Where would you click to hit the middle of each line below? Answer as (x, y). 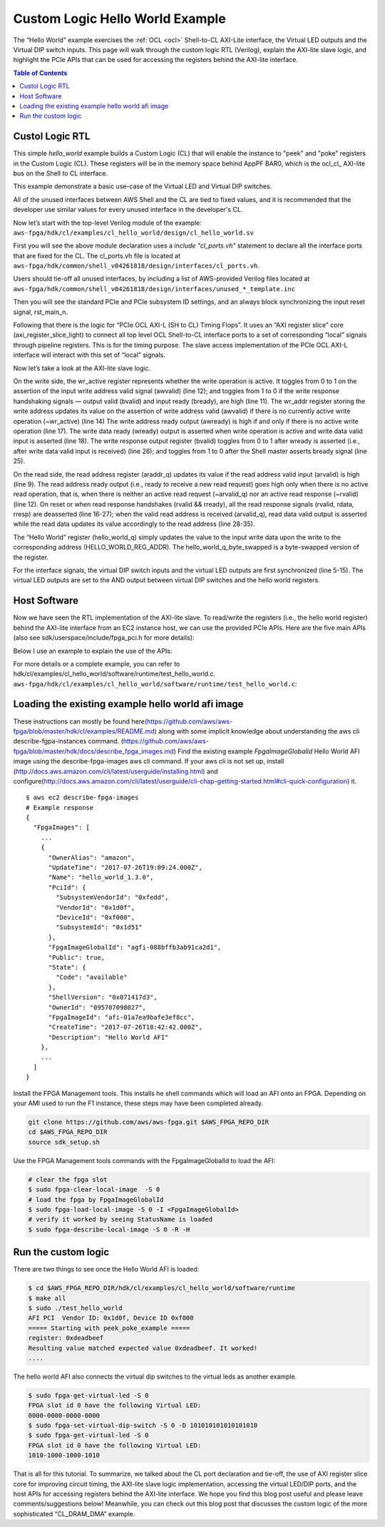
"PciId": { (67, 887)
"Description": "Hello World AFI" (108, 1037)
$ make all (47, 1298)
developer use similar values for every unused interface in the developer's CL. (128, 210)
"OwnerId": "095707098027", (97, 1007)
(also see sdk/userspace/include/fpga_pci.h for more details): (104, 638)
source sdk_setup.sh (64, 1142)
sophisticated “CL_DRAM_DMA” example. (74, 1513)
